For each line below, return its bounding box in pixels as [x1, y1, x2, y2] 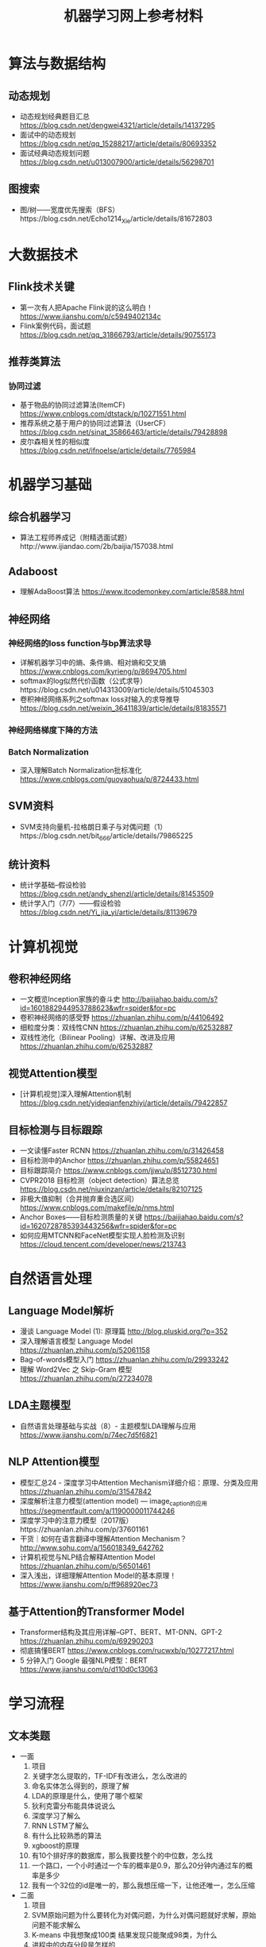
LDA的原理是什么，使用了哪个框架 [31, 1791, 143, 1801]
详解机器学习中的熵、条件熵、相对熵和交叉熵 [19, 657, 167, 667]
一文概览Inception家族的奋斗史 [19, 995, 121, 1004]
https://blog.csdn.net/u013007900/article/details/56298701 [19, 157, 214, 167]
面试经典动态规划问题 [19, 149, 90, 157]
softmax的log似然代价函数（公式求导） [19, 676, 148, 686]
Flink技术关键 [8, 280, 75, 294]
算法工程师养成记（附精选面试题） [19, 533, 132, 543]
